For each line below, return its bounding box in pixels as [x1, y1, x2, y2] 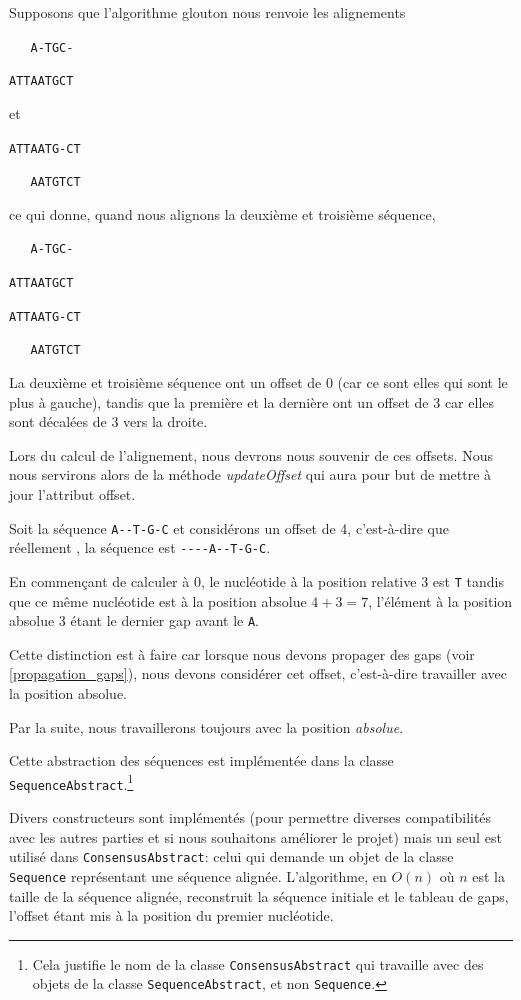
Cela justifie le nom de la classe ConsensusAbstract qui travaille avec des [32, 953, 484, 974]
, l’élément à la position [368, 590, 513, 611]
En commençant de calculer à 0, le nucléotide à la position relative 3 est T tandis [9, 570, 504, 591]
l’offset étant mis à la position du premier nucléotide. [9, 905, 334, 926]
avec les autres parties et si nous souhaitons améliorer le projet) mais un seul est [9, 826, 502, 847]
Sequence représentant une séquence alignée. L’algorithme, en [9, 865, 387, 886]
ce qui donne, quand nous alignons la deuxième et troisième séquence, [9, 203, 436, 224]
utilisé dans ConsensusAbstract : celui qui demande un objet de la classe [9, 846, 454, 867]
